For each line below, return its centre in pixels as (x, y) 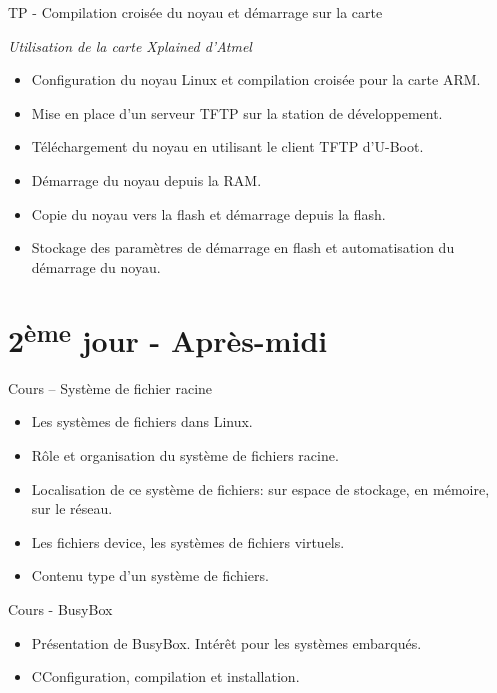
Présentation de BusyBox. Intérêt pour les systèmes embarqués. (226, 642)
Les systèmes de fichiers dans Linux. (142, 421)
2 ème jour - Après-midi (168, 337)
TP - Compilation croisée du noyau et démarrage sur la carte (195, 12)
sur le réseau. (72, 508)
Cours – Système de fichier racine (110, 387)
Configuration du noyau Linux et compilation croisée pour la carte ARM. (256, 79)
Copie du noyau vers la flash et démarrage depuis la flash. (208, 213)
